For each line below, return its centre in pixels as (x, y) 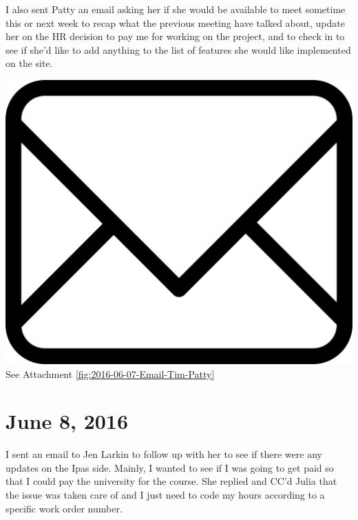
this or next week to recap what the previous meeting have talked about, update (175, 22)
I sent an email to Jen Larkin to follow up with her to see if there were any (164, 454)
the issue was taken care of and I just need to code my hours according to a (165, 495)
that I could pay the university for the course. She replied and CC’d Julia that (171, 481)
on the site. (29, 63)
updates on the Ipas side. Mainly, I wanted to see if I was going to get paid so (170, 467)
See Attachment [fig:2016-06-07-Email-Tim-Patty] (110, 373)
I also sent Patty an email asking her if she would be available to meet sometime (176, 9)
